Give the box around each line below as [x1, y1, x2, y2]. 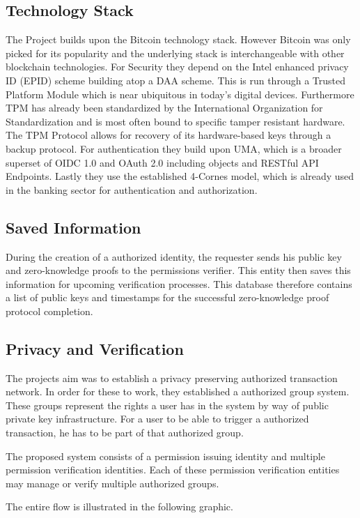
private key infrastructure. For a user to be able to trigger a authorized [6, 411, 309, 426]
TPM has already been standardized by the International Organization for [6, 100, 323, 115]
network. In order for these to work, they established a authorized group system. [6, 384, 350, 399]
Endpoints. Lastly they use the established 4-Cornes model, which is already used [6, 169, 354, 183]
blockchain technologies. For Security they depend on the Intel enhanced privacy [6, 59, 349, 74]
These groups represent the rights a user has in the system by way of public [6, 397, 329, 412]
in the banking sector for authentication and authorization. [6, 182, 258, 197]
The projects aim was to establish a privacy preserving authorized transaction [6, 370, 338, 385]
